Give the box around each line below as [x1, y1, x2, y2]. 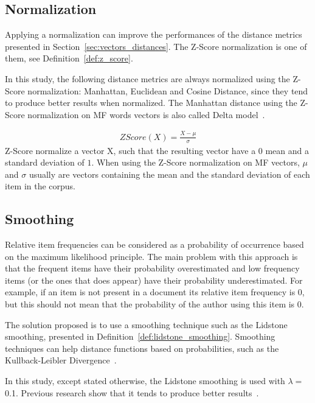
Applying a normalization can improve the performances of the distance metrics [5, 28, 302, 41]
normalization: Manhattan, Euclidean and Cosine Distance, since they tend [27, 84, 308, 97]
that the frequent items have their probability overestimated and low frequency [5, 262, 300, 275]
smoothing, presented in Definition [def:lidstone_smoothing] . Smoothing [5, 330, 275, 343]
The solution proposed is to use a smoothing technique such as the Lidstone [5, 318, 288, 331]
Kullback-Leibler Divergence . [5, 354, 117, 366]
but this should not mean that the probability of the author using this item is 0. [5, 298, 304, 310]
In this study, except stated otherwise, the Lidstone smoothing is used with [5, 374, 285, 387]
